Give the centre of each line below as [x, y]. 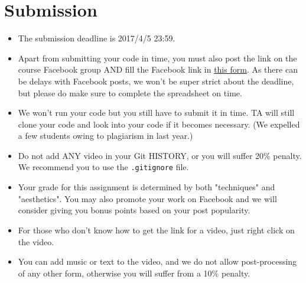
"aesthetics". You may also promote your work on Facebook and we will [147, 198]
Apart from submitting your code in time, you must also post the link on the [157, 58]
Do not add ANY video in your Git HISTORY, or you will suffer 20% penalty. [160, 155]
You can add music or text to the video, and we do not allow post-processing [157, 261]
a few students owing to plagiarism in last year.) [105, 136]
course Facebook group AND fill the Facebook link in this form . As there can [158, 69]
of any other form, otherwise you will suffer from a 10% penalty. [134, 273]
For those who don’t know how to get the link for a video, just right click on [156, 230]
